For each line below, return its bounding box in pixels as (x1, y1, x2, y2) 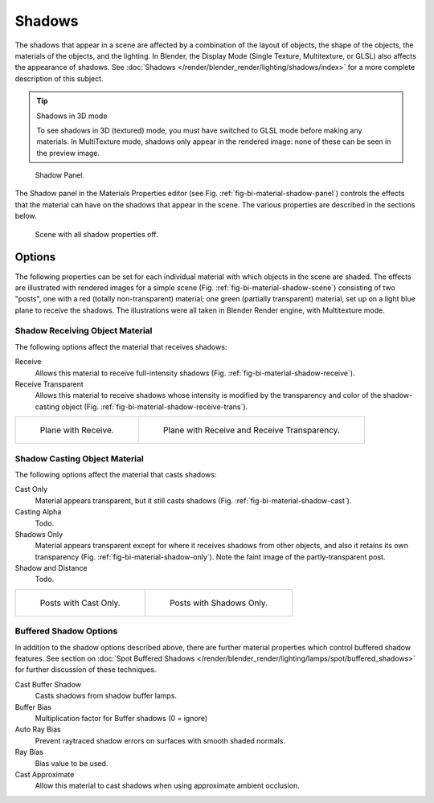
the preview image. (36, 148, 100, 158)
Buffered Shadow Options (14, 625, 118, 637)
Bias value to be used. (35, 758, 108, 768)
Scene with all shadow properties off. (35, 229, 158, 239)
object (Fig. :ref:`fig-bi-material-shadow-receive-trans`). (61, 402, 248, 412)
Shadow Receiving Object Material (14, 326, 153, 337)
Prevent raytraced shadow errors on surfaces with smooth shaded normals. (35, 735, 285, 745)
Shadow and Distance (14, 563, 88, 573)
